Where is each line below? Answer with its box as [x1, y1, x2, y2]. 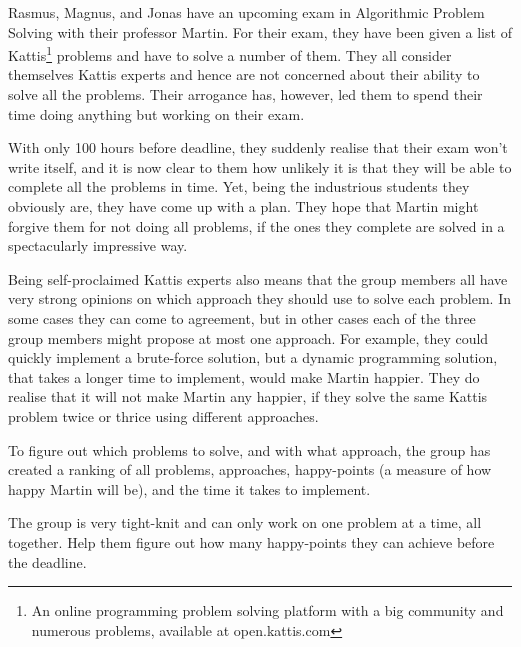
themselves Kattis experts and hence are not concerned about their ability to [8, 64, 480, 85]
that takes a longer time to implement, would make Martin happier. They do [8, 366, 480, 387]
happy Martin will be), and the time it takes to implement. [8, 478, 371, 499]
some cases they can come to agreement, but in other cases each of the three [8, 307, 476, 328]
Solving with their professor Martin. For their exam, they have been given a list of [8, 21, 512, 42]
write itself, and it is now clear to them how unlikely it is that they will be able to [8, 156, 512, 177]
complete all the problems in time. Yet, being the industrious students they [8, 176, 470, 197]
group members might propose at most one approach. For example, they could [8, 327, 489, 348]
